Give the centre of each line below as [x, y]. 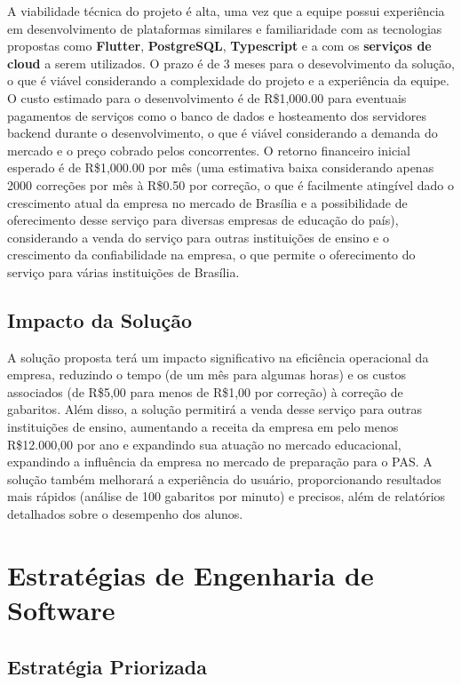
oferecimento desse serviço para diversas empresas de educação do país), [203, 220]
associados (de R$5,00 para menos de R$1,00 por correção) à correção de [205, 391]
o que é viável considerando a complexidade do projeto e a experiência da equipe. [228, 80]
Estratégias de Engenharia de [191, 574]
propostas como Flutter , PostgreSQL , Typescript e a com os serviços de [219, 46]
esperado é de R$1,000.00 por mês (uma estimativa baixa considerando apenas [221, 167]
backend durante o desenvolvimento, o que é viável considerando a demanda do [223, 133]
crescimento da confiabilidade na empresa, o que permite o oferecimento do [211, 255]
